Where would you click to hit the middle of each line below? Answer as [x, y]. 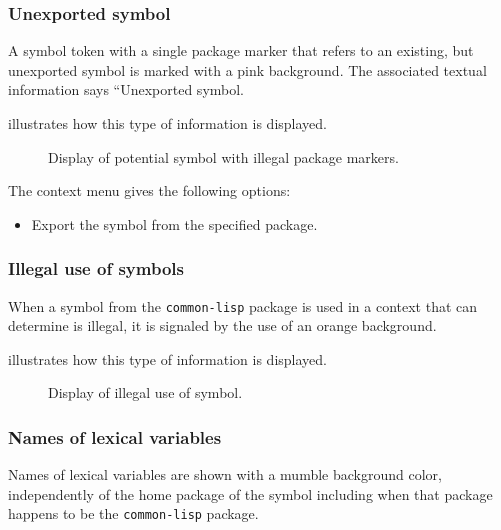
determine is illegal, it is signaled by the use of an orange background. [222, 325]
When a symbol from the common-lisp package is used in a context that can [243, 305]
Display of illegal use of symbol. [145, 392]
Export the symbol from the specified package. [174, 223]
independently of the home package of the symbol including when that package [250, 493]
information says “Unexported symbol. [126, 89]
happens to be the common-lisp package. [133, 513]
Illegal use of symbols [96, 268]
